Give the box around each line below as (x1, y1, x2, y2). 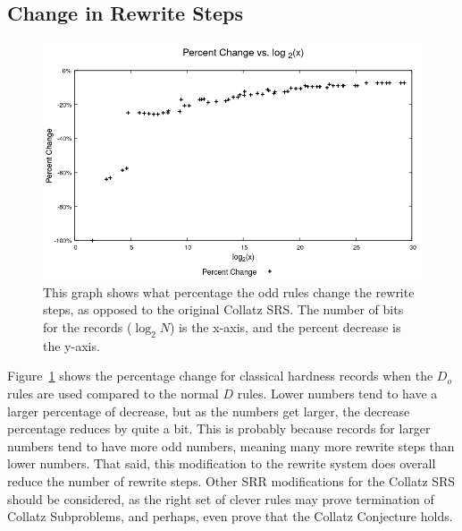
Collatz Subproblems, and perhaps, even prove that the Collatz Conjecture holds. (7, 507, 453, 526)
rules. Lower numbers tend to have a (237, 383, 438, 402)
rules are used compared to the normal (7, 383, 219, 402)
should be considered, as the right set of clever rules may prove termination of (7, 489, 434, 508)
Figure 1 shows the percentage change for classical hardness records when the (7, 366, 433, 385)
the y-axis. (43, 336, 100, 355)
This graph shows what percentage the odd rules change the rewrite (43, 282, 415, 301)
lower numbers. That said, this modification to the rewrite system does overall (7, 454, 436, 473)
